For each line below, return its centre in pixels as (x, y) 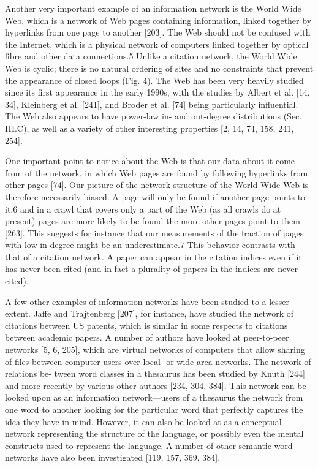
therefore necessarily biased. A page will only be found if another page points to (155, 196)
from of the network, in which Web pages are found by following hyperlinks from (157, 172)
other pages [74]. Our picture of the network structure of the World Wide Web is (157, 185)
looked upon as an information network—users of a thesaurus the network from (154, 397)
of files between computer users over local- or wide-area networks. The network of (158, 361)
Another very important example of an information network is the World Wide (153, 8)
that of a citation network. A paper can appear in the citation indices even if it (153, 256)
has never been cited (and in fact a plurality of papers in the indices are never (151, 269)
